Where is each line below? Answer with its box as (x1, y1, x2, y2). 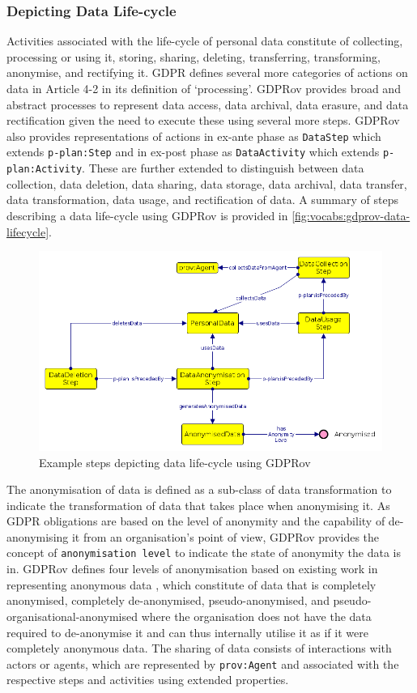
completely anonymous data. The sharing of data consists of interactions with (6, 640, 392, 657)
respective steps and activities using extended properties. (6, 671, 289, 688)
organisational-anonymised (6, 607, 138, 624)
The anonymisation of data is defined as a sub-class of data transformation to (6, 481, 392, 498)
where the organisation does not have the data (141, 607, 372, 624)
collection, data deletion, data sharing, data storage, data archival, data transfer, (6, 175, 407, 192)
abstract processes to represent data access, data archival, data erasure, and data (6, 96, 409, 113)
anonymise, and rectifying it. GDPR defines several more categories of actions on (6, 64, 408, 81)
